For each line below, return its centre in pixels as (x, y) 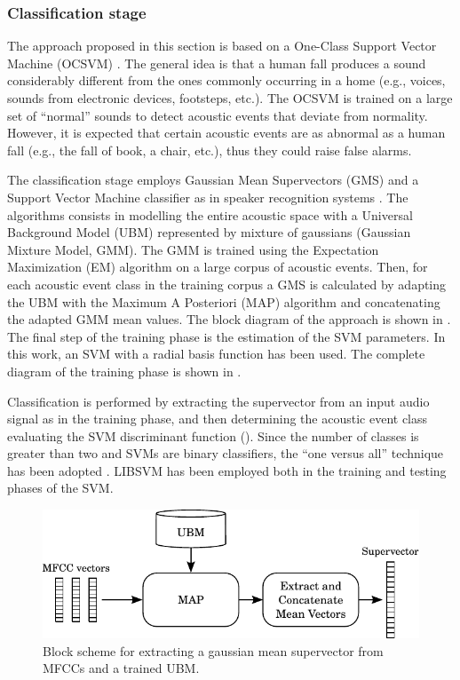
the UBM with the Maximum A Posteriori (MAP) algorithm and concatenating (224, 301)
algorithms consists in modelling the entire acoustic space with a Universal (210, 214)
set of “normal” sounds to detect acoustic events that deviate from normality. (218, 115)
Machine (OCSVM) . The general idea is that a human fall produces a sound (217, 63)
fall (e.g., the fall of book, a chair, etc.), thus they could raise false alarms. (210, 150)
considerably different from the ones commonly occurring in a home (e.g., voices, (226, 80)
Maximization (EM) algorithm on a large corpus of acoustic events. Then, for (218, 267)
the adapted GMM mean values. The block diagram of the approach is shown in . (229, 319)
